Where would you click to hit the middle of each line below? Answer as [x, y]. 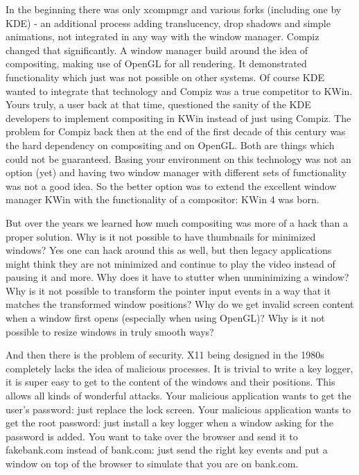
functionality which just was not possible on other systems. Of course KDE [165, 77]
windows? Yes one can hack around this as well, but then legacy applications [169, 250]
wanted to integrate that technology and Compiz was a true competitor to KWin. [179, 90]
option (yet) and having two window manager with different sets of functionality [176, 172]
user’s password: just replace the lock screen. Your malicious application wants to [178, 409]
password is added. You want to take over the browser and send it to [152, 436]
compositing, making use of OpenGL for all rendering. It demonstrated [156, 63]
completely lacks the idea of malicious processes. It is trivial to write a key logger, [179, 368]
